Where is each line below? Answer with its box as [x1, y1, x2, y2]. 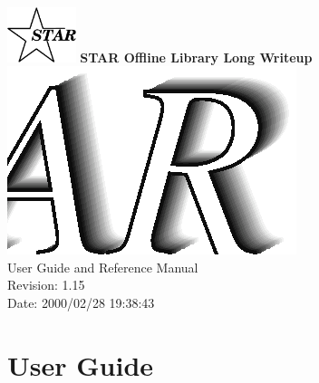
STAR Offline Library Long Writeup [80, 47, 313, 66]
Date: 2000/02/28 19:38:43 [7, 293, 155, 312]
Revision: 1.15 [7, 275, 85, 294]
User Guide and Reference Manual [7, 257, 198, 276]
